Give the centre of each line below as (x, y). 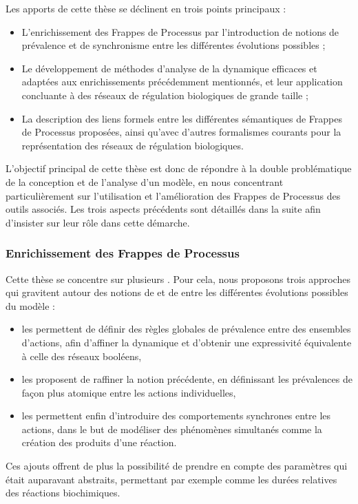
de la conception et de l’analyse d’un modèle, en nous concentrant (145, 181)
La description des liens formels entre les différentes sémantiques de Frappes (182, 118)
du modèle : (30, 305)
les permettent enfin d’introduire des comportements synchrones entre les (176, 416)
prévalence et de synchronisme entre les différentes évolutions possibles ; (173, 45)
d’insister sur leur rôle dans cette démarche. (98, 222)
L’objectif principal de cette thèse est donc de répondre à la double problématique (179, 168)
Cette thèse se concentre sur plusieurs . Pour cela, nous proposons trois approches (178, 279)
